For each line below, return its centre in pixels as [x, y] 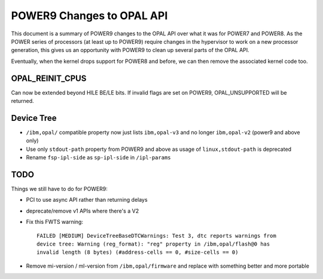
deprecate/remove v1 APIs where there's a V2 [83, 211]
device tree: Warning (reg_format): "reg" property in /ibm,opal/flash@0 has [153, 244]
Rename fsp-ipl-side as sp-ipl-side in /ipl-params [98, 157]
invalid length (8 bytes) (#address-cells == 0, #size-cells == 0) [138, 252]
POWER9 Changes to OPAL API [89, 16]
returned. [22, 101]
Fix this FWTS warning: [55, 222]
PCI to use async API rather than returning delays [87, 200]
